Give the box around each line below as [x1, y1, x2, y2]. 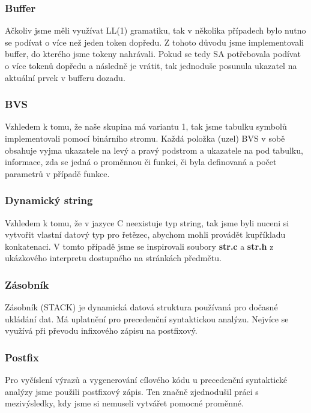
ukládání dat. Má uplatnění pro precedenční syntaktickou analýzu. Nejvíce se [5, 312, 289, 325]
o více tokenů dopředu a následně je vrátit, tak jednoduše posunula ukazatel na [5, 59, 297, 71]
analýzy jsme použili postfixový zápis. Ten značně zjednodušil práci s [5, 385, 259, 397]
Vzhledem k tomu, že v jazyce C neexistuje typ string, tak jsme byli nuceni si [5, 216, 289, 229]
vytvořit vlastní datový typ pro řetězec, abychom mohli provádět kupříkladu [5, 228, 286, 241]
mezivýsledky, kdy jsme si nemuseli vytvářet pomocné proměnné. [5, 397, 244, 409]
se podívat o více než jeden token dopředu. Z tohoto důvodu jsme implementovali [5, 35, 304, 48]
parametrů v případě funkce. [5, 167, 110, 179]
